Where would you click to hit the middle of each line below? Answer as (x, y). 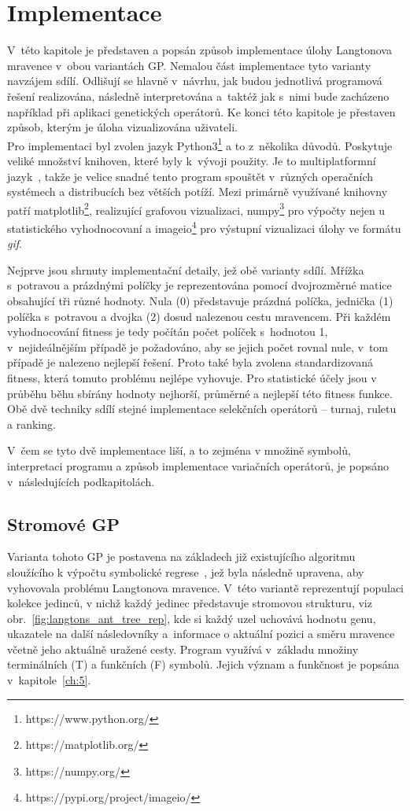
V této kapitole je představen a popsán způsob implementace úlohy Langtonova (199, 50)
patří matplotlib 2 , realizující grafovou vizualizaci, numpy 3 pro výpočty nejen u (196, 208)
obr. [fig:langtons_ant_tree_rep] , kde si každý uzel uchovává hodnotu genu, (192, 618)
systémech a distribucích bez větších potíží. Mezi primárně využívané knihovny (198, 192)
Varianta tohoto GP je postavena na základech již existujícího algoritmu (181, 557)
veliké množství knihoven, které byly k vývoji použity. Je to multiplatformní (192, 160)
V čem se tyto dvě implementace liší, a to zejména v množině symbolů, (179, 450)
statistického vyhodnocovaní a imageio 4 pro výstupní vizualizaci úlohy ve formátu (204, 227)
